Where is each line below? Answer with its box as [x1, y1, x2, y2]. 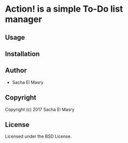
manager [5, 14, 42, 25]
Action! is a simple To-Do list [5, 3, 123, 15]
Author [5, 66, 27, 75]
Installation [5, 50, 40, 58]
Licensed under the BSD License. [5, 133, 72, 140]
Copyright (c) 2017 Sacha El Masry [5, 106, 74, 112]
